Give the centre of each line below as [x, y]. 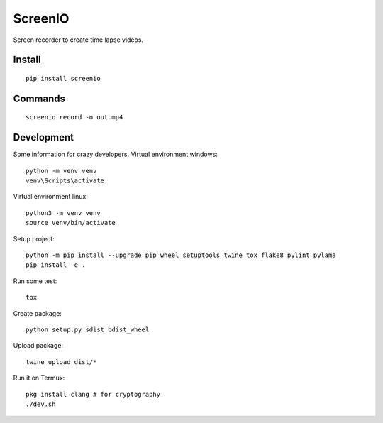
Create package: [37, 313]
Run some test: [35, 281]
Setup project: [34, 238]
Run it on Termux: [39, 378]
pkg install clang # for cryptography [93, 394]
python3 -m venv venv [63, 213]
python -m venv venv [61, 171]
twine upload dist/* [61, 362]
